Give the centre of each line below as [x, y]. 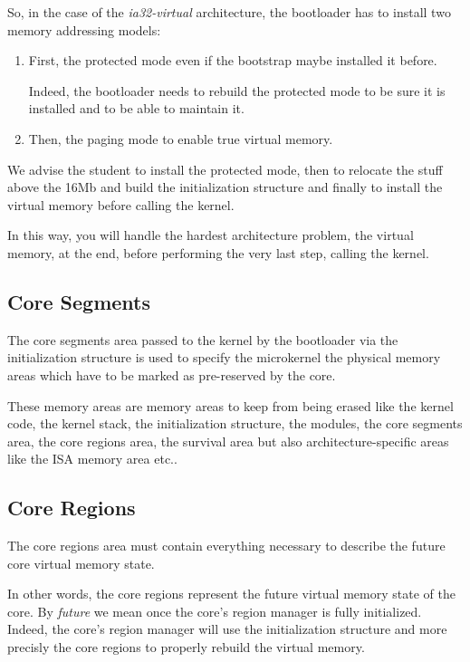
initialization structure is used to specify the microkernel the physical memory [224, 357]
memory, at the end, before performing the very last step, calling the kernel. [218, 252]
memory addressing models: [84, 29]
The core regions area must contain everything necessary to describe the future [226, 546]
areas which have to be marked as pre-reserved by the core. [172, 374]
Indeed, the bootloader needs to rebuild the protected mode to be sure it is [237, 90]
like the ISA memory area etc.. [92, 459]
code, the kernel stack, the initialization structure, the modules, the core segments [235, 423]
